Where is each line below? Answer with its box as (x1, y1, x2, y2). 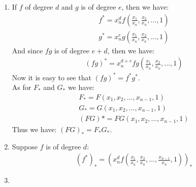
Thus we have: (12, 124, 57, 135)
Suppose (12, 141, 38, 151)
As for (12, 82, 31, 92)
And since (12, 45, 43, 55)
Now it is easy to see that (12, 72, 91, 82)
